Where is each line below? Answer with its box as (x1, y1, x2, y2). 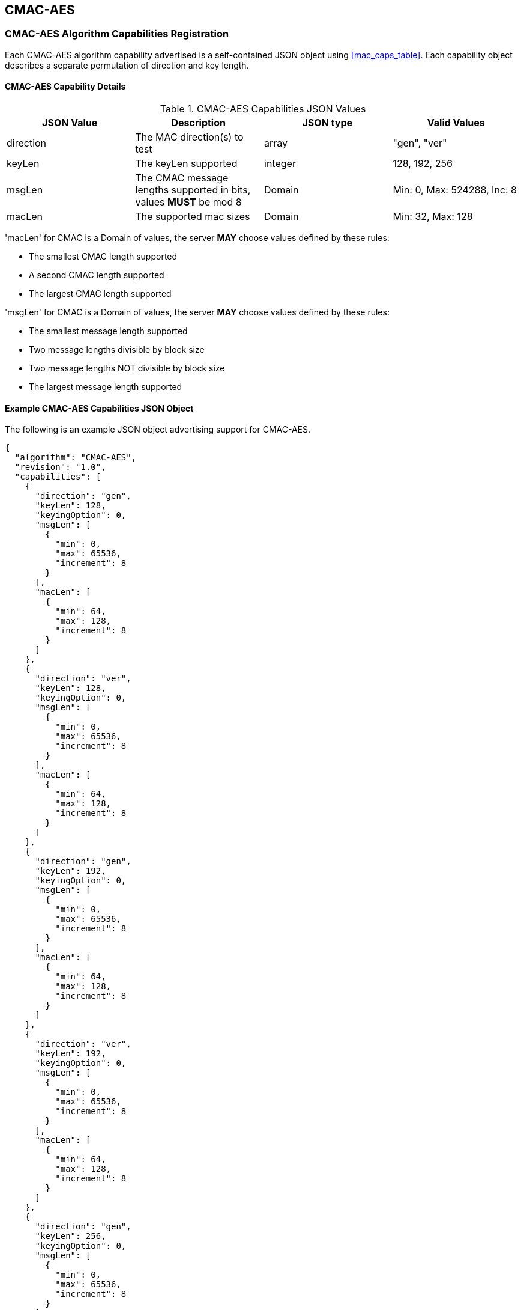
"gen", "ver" (393, 137, 447, 150)
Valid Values (427, 117, 485, 129)
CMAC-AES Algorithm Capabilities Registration (5, 28, 229, 40)
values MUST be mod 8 (135, 196, 242, 209)
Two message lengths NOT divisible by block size (29, 363, 225, 374)
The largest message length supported (29, 382, 182, 392)
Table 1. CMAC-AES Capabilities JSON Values (160, 103, 366, 115)
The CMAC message (135, 172, 229, 184)
